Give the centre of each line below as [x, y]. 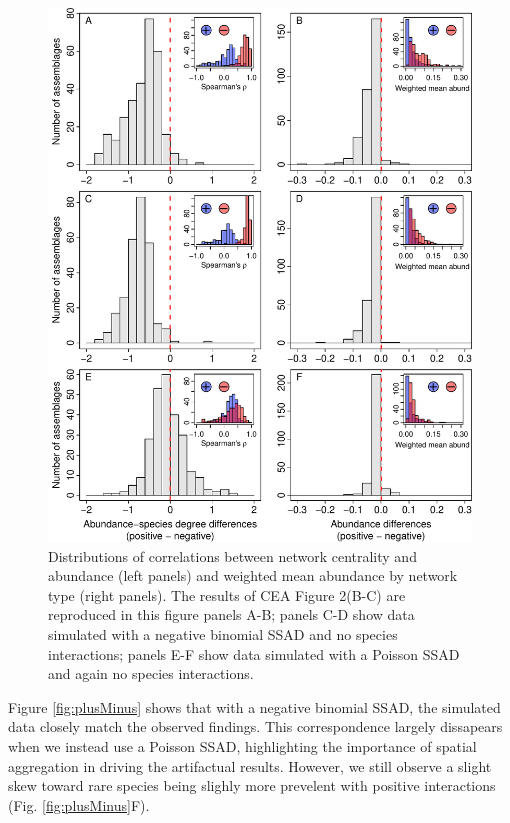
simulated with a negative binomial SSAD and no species [223, 634]
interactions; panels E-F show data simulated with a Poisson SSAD [254, 653]
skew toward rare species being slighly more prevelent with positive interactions [252, 785]
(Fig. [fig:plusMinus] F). [79, 804]
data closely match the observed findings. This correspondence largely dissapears [255, 726]
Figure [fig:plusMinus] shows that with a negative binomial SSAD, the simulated [254, 706]
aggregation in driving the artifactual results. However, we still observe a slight [250, 765]
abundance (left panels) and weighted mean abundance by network [253, 575]
